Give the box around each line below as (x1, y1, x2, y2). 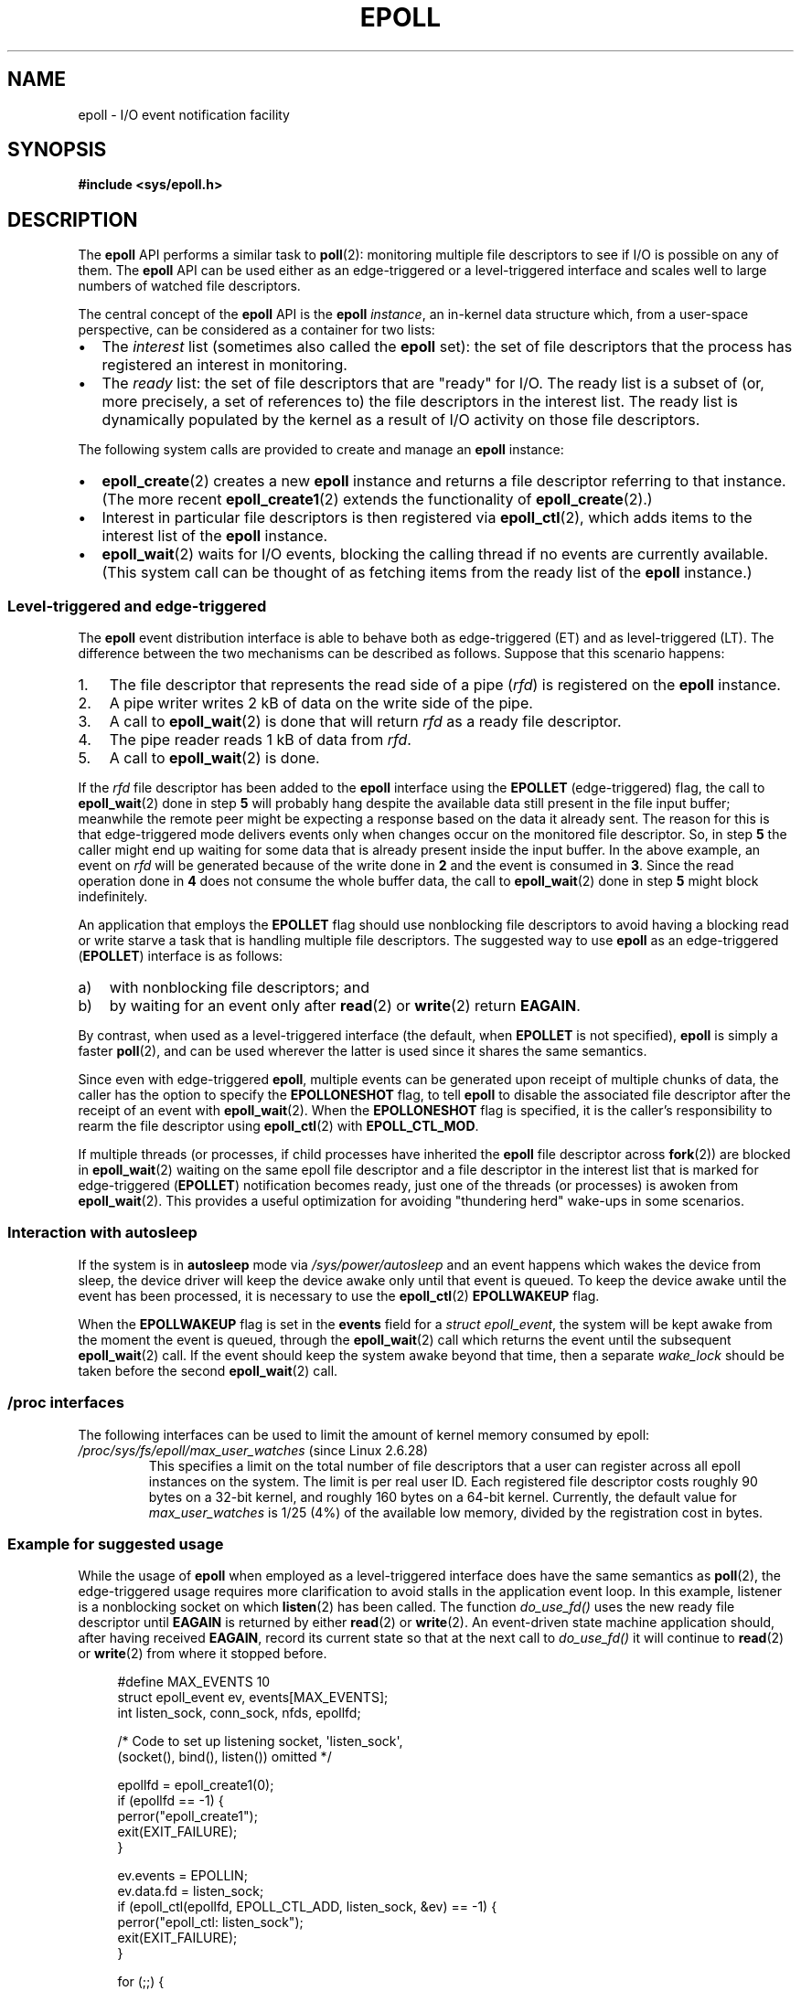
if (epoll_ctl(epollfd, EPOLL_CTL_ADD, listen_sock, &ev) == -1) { (117, 1899, 497, 1915)
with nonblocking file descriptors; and (109, 978, 370, 997)
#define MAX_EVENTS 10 (117, 1674, 271, 1690)
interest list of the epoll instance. (101, 527, 328, 546)
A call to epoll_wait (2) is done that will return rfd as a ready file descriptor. (109, 712, 622, 731)
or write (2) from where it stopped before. (78, 1645, 327, 1662)
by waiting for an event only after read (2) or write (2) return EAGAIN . (109, 996, 581, 1016)
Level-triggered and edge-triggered (7, 596, 267, 615)
